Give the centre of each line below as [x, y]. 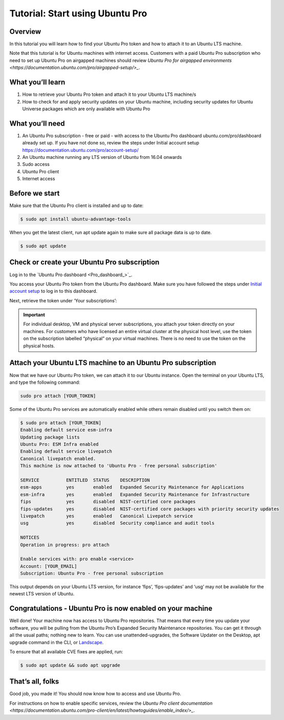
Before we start [35, 193]
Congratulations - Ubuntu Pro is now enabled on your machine [111, 609]
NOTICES [30, 538]
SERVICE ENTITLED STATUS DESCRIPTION [85, 480]
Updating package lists [50, 437]
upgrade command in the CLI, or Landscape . [57, 642]
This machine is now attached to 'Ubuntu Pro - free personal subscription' [119, 466]
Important [34, 315]
